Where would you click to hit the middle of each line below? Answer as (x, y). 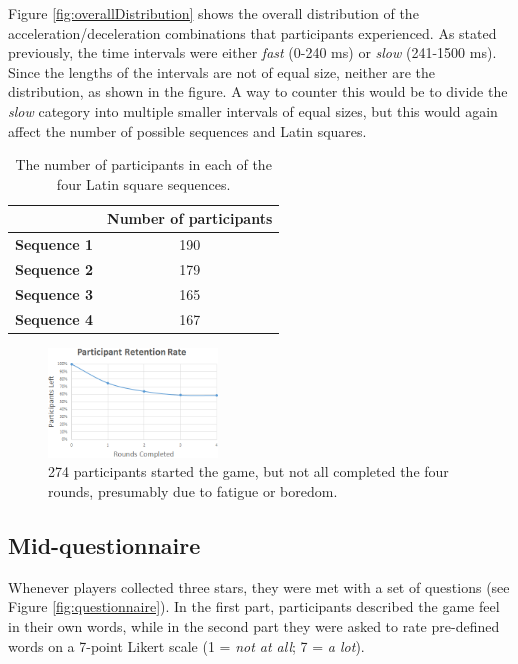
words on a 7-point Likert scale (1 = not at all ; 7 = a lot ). (186, 645)
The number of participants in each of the (143, 164)
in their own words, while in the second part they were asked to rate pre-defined (254, 626)
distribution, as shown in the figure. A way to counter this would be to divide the (258, 91)
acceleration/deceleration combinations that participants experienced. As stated (252, 32)
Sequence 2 (54, 269)
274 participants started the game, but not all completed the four (248, 471)
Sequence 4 (54, 318)
